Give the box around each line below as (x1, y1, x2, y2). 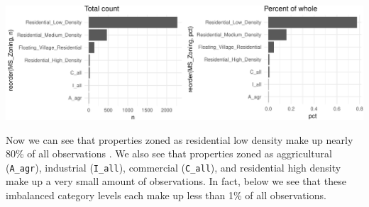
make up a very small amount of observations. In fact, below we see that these (6, 174, 346, 189)
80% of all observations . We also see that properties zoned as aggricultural (6, 146, 332, 161)
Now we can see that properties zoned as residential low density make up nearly (6, 132, 353, 147)
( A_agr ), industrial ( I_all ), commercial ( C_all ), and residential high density (6, 160, 341, 174)
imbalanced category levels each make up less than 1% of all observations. (6, 187, 326, 202)
